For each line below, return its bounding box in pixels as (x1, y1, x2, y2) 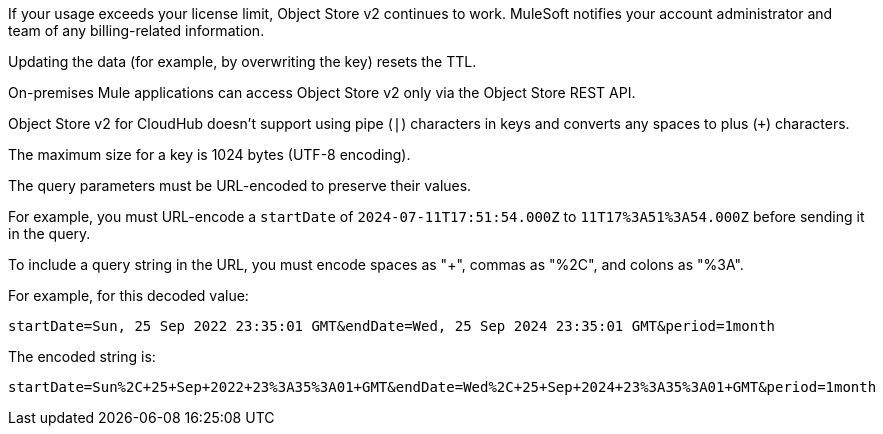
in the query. (8, 225, 91, 242)
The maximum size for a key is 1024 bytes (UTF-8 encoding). (8, 146, 411, 163)
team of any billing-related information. (8, 22, 265, 39)
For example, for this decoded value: (8, 287, 249, 304)
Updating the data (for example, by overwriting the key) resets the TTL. (8, 53, 477, 70)
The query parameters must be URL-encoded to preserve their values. (8, 177, 472, 194)
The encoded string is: (8, 348, 156, 365)
